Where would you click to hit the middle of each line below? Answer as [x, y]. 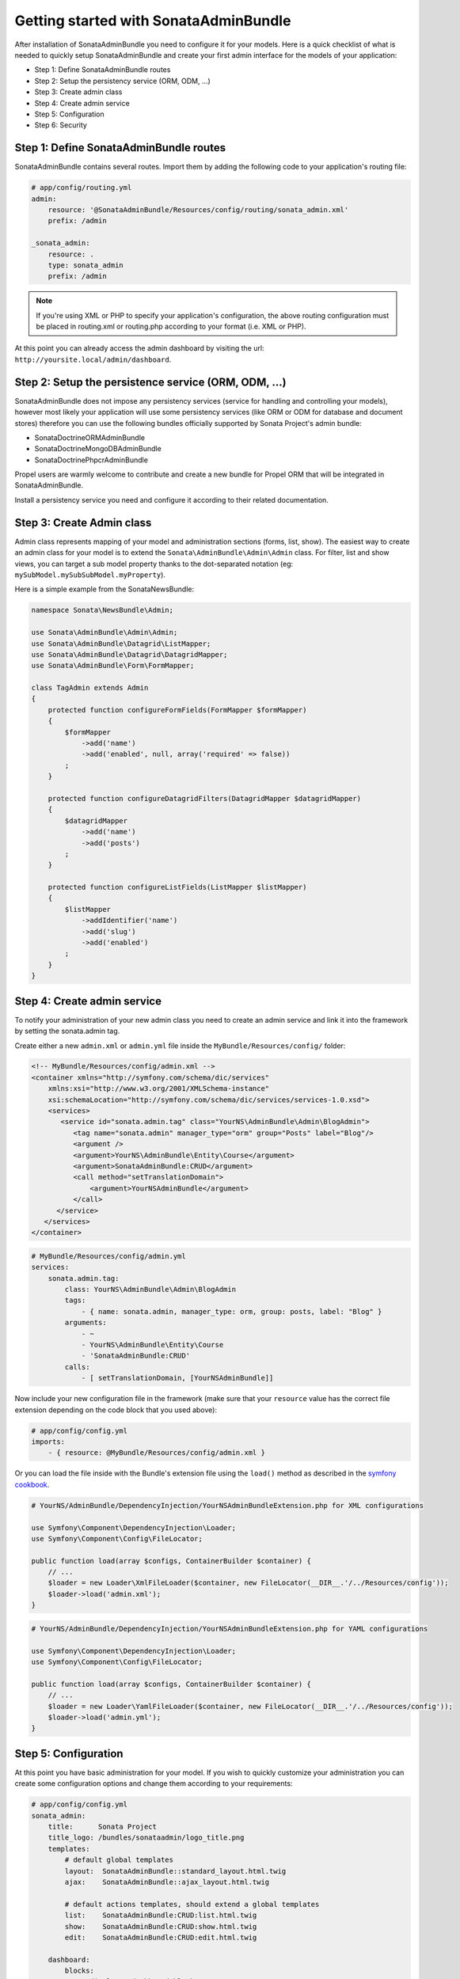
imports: [48, 1442]
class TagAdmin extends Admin [90, 688]
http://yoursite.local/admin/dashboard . [93, 359]
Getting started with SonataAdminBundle [153, 21]
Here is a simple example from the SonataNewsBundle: [104, 589]
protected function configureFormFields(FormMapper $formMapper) [177, 710]
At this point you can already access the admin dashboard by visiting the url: [139, 348]
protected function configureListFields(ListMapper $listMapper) [177, 887]
